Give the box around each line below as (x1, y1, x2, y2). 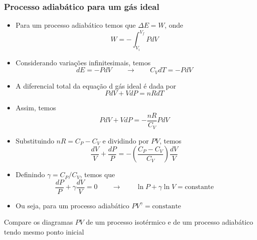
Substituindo (15, 135, 54, 145)
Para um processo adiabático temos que (15, 20, 136, 30)
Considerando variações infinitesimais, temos (15, 57, 151, 67)
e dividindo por (102, 135, 149, 145)
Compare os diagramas (4, 217, 73, 227)
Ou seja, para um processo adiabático (15, 200, 129, 210)
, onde (165, 20, 183, 30)
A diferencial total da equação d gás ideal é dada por (15, 80, 176, 91)
